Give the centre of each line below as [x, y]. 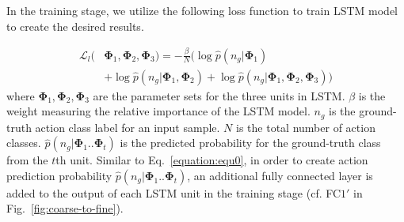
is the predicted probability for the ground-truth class [250, 143]
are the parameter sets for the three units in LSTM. [219, 95]
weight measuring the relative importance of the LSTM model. [158, 111]
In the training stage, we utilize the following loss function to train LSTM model [202, 10]
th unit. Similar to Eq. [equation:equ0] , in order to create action [212, 160]
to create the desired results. [75, 26]
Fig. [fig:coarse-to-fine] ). [65, 208]
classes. [24, 143]
